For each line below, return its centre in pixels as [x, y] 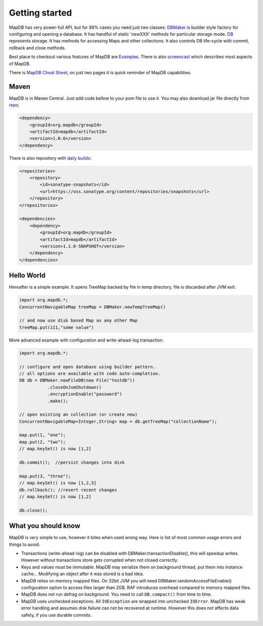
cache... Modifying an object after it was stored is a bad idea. [83, 574]
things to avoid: [24, 544]
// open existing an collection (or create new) [78, 415]
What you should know [45, 526]
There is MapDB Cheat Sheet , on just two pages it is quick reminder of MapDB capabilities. [100, 72]
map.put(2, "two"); [42, 442]
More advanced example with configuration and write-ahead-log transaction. [86, 340]
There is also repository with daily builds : [50, 158]
